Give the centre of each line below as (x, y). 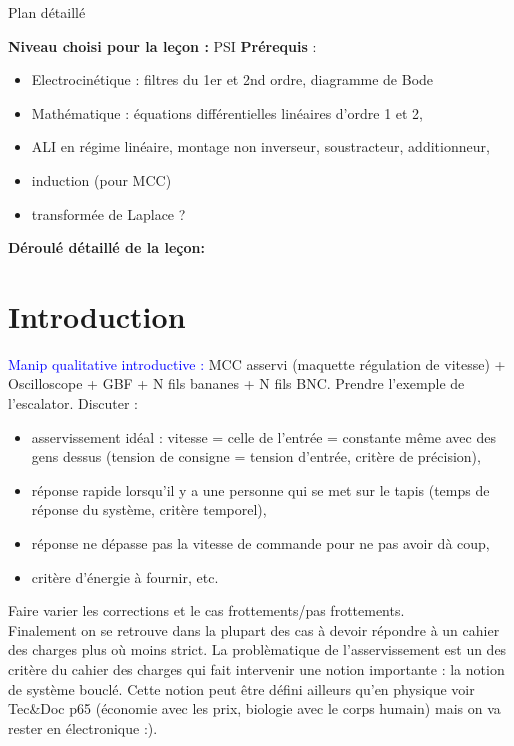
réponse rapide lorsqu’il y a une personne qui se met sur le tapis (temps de (260, 489)
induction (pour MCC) (101, 179)
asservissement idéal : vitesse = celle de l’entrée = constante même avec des (263, 436)
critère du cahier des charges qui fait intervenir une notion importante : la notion (256, 669)
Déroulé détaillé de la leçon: (106, 247)
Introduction (97, 315)
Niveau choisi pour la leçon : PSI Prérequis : (162, 45)
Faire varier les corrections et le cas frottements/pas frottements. (206, 610)
